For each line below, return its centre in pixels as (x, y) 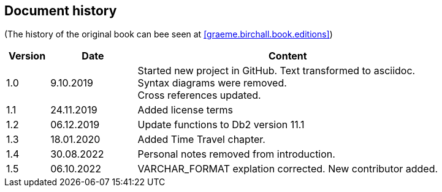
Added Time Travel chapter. (201, 140)
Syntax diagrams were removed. (212, 83)
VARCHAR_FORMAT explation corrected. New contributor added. (288, 169)
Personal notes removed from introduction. (236, 154)
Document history (61, 11)
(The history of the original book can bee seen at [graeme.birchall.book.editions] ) (169, 34)
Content (288, 56)
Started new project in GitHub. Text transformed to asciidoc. (276, 71)
